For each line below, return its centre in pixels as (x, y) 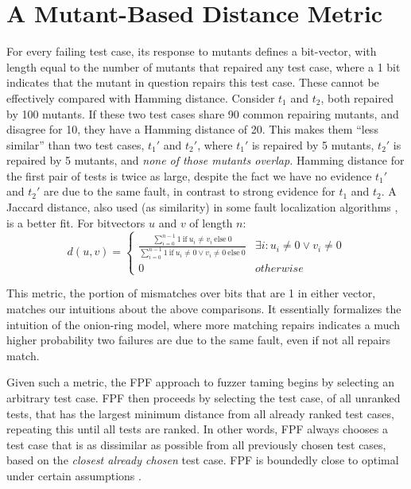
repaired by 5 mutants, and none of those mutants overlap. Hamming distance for (205, 160)
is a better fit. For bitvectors (76, 222)
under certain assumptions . (74, 475)
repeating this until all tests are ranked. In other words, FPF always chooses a (198, 429)
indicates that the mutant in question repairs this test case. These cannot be (193, 82)
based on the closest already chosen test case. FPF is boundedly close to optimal (203, 460)
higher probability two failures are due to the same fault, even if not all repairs (199, 340)
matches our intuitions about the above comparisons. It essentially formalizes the (204, 309)
